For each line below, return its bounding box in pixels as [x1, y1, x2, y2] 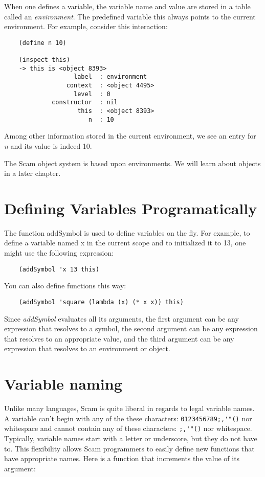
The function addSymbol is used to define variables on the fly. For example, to [4, 227, 250, 238]
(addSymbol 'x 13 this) [18, 265, 100, 273]
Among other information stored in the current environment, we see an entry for [4, 130, 256, 141]
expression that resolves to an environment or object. [4, 343, 170, 354]
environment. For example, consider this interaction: [4, 21, 168, 32]
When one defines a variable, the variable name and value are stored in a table [4, 1, 251, 11]
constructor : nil [52, 99, 118, 106]
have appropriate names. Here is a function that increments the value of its [4, 453, 240, 464]
